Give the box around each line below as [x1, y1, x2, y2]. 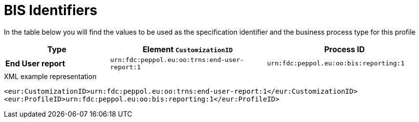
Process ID [324, 44, 365, 54]
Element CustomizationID [142, 44, 233, 54]
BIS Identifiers [4, 2, 98, 19]
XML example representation [4, 72, 97, 81]
